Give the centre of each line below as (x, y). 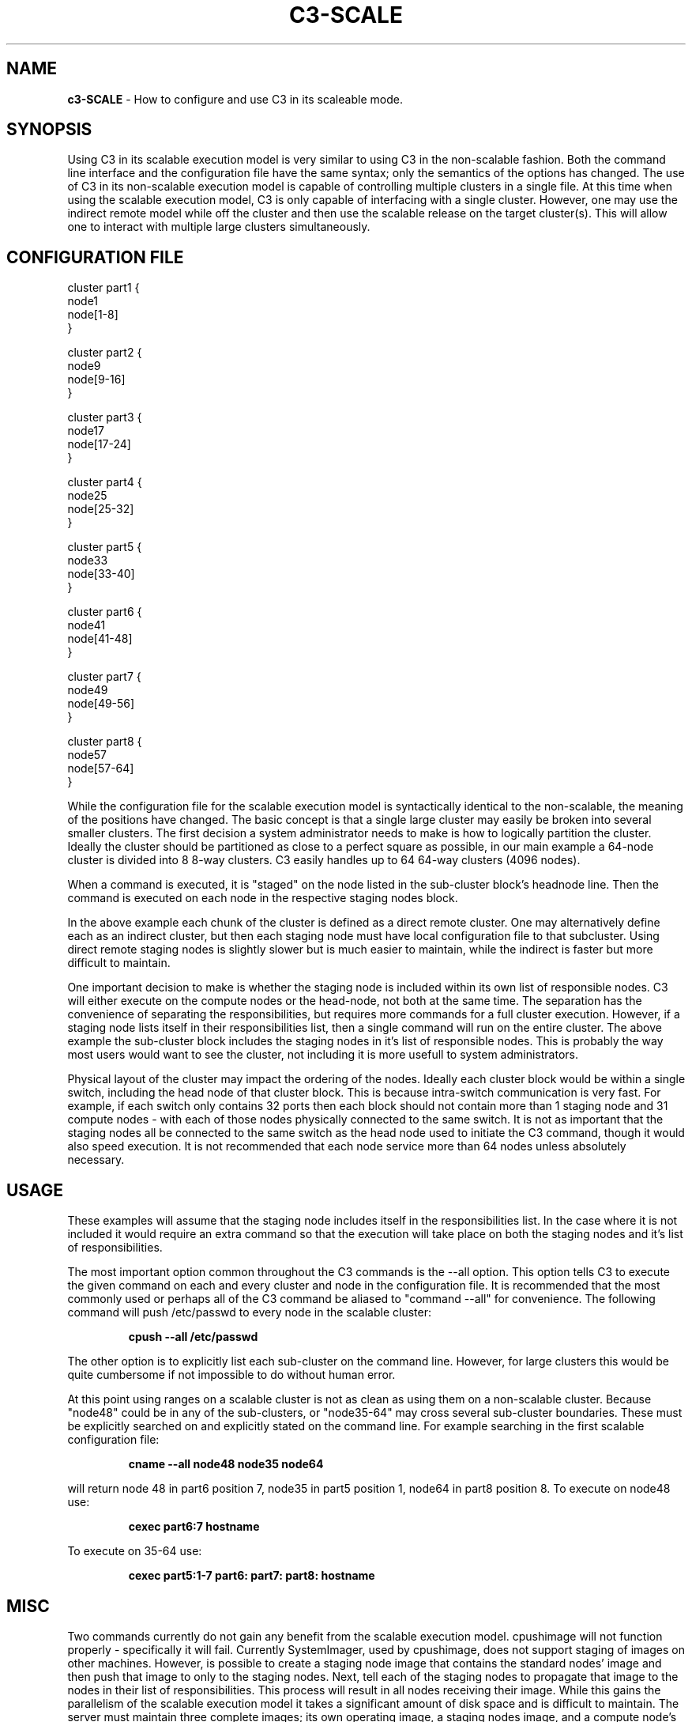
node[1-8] (93, 315)
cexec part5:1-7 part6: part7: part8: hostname (252, 1576)
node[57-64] (101, 768)
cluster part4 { (105, 482)
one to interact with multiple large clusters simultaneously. (219, 227)
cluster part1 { (103, 288)
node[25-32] (101, 509)
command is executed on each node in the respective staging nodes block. (263, 898)
